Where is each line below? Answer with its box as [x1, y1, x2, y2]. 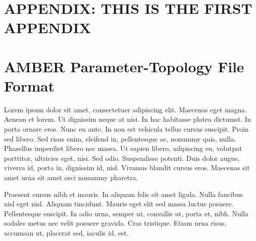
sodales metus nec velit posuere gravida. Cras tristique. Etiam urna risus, [4, 218, 227, 228]
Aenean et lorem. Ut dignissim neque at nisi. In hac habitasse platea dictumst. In [4, 114, 252, 124]
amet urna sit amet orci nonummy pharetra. [4, 172, 138, 183]
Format [4, 75, 54, 96]
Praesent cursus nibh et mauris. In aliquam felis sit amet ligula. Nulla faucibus [4, 189, 243, 199]
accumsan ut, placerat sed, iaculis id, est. [4, 228, 129, 238]
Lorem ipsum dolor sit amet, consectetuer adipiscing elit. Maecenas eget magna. [4, 104, 247, 114]
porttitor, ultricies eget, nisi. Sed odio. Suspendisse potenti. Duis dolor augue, [4, 152, 240, 163]
